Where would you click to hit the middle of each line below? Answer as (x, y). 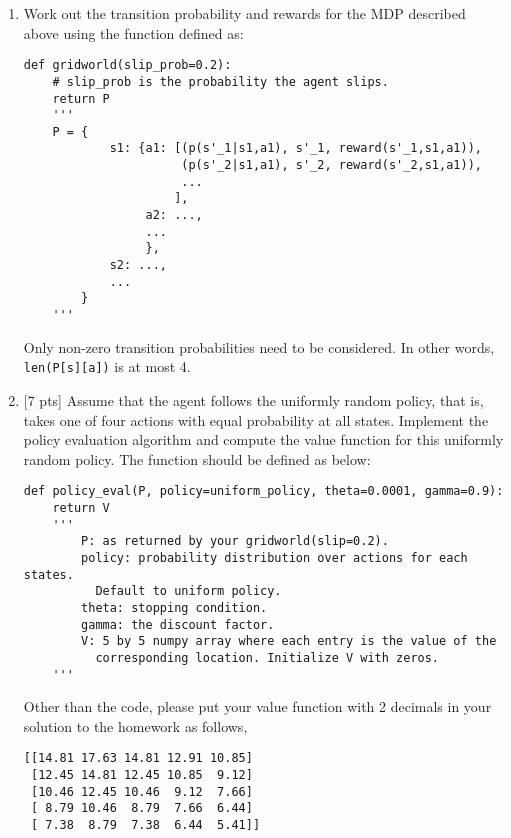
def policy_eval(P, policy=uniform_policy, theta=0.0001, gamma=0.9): (263, 491)
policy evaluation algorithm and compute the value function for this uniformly (263, 439)
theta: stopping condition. (174, 607)
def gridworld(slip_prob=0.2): (127, 65)
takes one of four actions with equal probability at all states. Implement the (256, 419)
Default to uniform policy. (188, 591)
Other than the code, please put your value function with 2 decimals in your (257, 706)
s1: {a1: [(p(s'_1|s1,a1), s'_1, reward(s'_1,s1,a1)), (295, 148)
